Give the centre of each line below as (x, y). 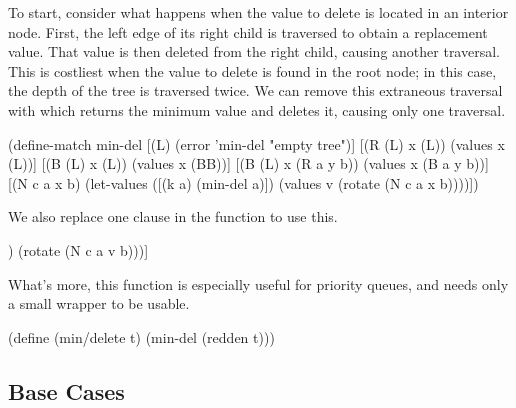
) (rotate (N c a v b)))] (78, 249)
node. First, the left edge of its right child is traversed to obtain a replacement (248, 31)
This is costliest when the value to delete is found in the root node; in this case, (252, 70)
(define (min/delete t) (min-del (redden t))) (141, 336)
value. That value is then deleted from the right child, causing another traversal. (254, 51)
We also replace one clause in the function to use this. (173, 216)
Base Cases (66, 390)
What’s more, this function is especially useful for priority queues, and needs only (258, 283)
